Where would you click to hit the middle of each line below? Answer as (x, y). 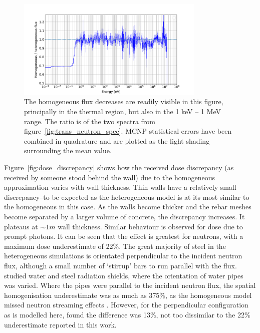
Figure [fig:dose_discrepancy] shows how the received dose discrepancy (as (119, 167)
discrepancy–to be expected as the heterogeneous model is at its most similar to (127, 197)
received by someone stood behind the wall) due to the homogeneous (110, 177)
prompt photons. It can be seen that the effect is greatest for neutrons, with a (124, 236)
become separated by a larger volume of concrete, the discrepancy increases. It (124, 216)
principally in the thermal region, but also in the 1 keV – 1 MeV (122, 111)
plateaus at (21, 226)
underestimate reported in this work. (60, 324)
